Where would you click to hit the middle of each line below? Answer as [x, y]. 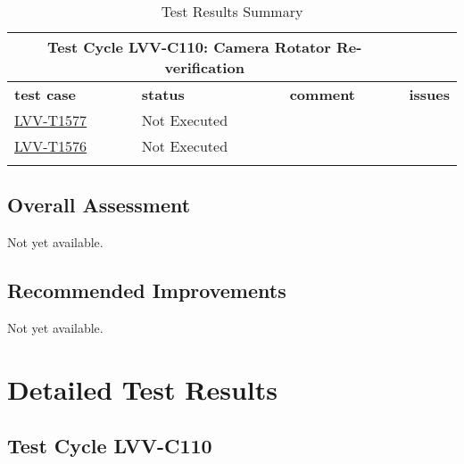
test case [45, 94]
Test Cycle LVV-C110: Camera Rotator [189, 47]
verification [204, 67]
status [163, 94]
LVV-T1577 [51, 120]
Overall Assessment [99, 205]
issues [429, 94]
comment [323, 94]
